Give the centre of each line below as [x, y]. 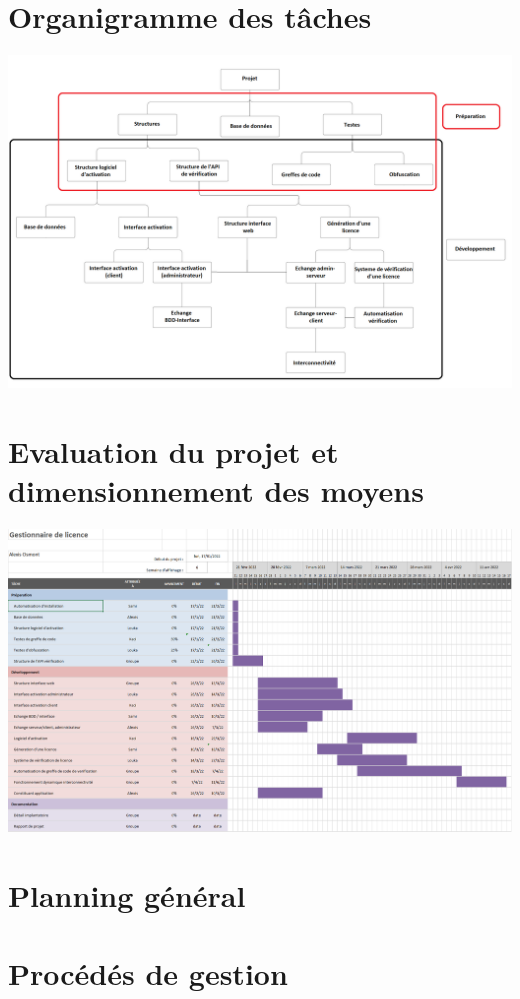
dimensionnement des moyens [216, 489]
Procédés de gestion [148, 973]
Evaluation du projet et [173, 450]
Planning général [127, 895]
